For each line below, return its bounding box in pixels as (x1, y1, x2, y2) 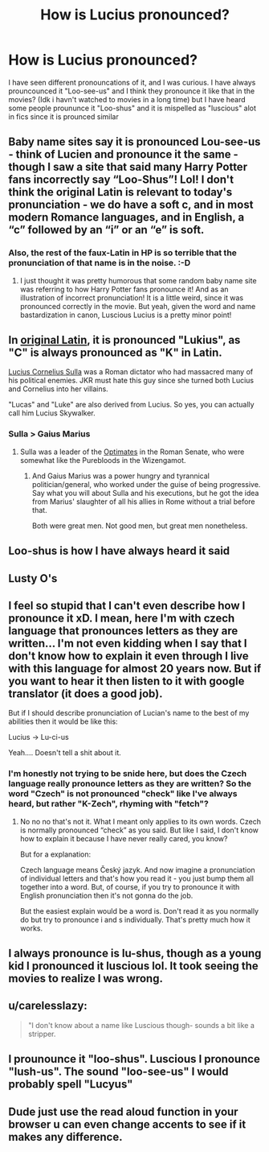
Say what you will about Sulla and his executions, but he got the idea (31, 488, 259, 498)
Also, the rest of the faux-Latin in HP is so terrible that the (8, 247, 237, 258)
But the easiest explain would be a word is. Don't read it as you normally (19, 906, 259, 915)
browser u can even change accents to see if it (8, 1117, 247, 1131)
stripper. (27, 1029, 56, 1038)
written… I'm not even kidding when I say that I (8, 636, 247, 650)
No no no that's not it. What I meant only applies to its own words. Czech (19, 816, 261, 826)
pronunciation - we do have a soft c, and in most (8, 198, 254, 212)
